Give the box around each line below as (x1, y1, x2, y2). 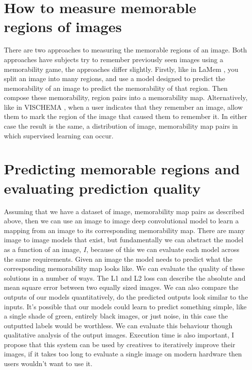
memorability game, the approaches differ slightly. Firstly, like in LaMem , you (4, 64, 238, 74)
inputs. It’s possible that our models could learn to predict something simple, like (4, 301, 247, 311)
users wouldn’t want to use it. (4, 358, 92, 369)
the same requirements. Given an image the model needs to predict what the (4, 253, 233, 264)
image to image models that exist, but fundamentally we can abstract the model (4, 235, 244, 245)
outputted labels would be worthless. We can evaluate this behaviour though (4, 320, 233, 330)
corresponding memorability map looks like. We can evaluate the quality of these (4, 263, 245, 273)
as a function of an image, (4, 244, 81, 254)
